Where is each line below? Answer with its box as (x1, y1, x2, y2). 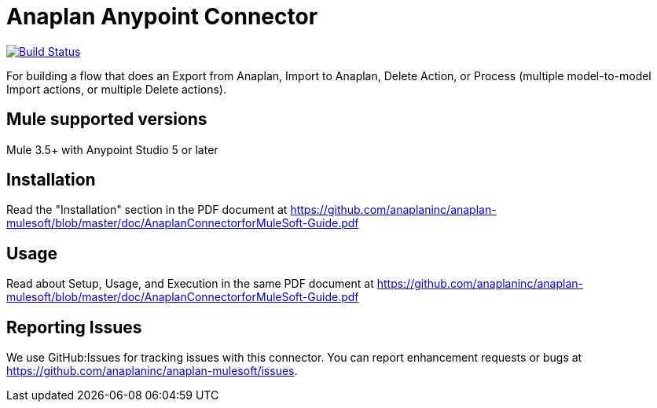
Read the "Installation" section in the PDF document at (6, 203, 288, 217)
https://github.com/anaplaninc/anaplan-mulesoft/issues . (6, 364, 298, 378)
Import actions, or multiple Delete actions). (6, 82, 227, 96)
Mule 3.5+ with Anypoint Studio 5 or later (6, 142, 218, 156)
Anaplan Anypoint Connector (6, 3, 318, 30)
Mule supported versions (6, 109, 207, 130)
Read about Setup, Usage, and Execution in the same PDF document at (6, 277, 374, 291)
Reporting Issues (6, 317, 142, 337)
